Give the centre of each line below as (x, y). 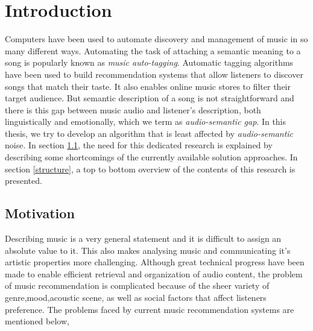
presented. (24, 181)
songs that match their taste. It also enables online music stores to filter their (148, 86)
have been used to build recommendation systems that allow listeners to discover (154, 74)
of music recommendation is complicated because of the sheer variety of (137, 285)
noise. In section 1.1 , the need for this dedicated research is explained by (139, 145)
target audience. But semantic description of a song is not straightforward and (150, 98)
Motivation (40, 213)
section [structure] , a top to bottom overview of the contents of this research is (150, 169)
